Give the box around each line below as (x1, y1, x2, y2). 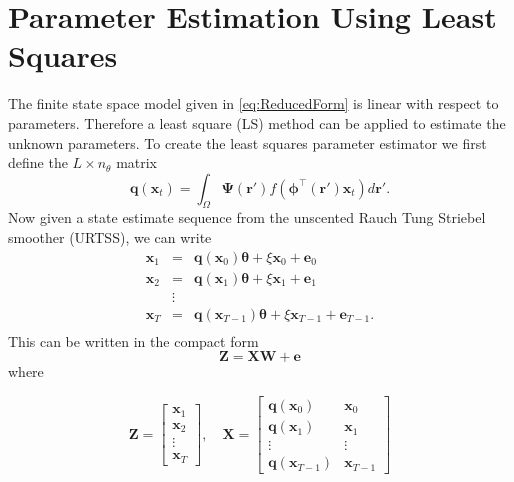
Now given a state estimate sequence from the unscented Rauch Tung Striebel (8, 207, 486, 228)
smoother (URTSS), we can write (8, 227, 212, 248)
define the (8, 152, 68, 173)
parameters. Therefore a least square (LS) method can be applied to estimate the (8, 112, 506, 133)
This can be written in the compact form (8, 330, 259, 351)
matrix (116, 152, 158, 173)
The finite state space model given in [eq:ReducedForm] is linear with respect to (8, 93, 499, 114)
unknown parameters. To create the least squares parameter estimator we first (8, 132, 487, 153)
